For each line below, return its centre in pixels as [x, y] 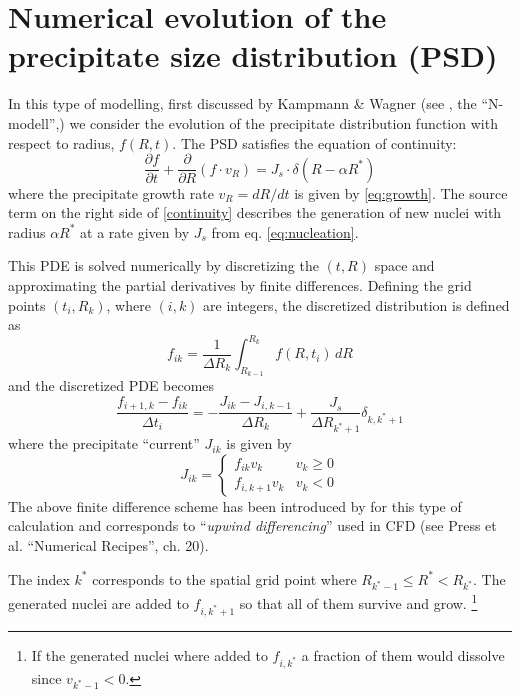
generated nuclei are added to [98, 603]
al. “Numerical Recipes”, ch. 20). [108, 545]
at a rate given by [135, 231]
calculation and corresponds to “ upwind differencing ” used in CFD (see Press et [252, 525]
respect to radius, [61, 142]
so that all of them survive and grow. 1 [358, 602]
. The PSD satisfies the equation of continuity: [314, 142]
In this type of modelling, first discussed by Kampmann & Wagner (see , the [242, 103]
